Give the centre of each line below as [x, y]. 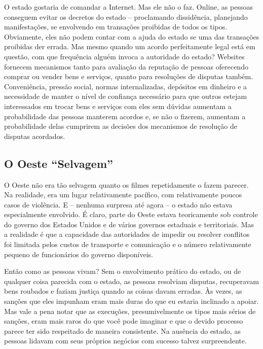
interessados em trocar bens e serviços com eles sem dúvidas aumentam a [118, 106]
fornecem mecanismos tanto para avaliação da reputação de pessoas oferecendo [126, 66]
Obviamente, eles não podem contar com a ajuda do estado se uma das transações [132, 36]
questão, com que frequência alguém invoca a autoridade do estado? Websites [124, 56]
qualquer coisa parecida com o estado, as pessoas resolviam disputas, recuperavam [131, 281]
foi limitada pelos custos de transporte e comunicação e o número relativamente [128, 244]
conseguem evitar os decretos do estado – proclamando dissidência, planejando [126, 16]
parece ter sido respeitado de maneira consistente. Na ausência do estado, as [122, 330]
